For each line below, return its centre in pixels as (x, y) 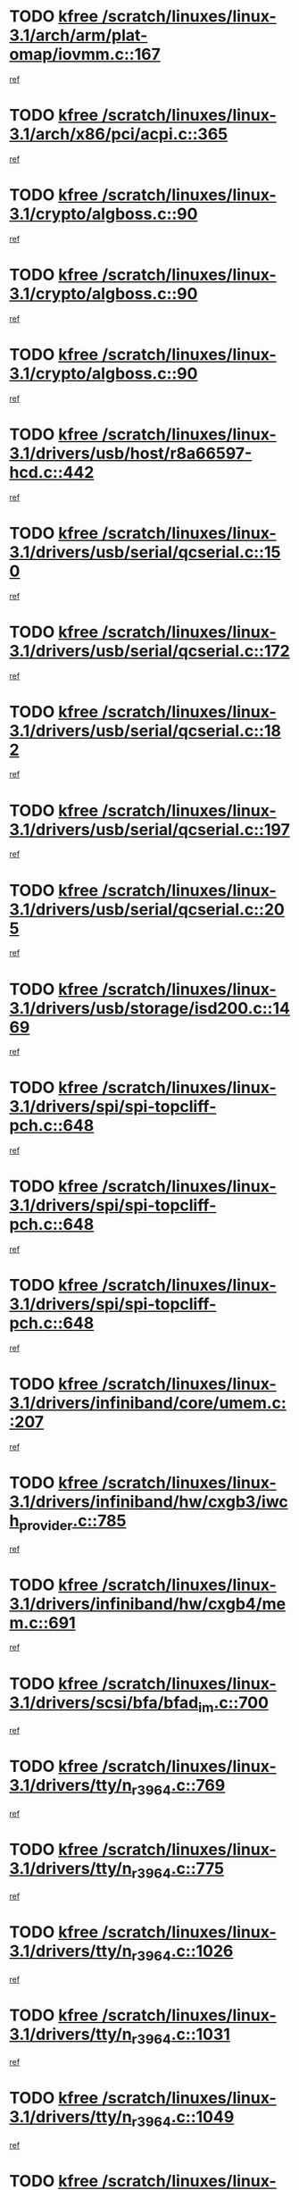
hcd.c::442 (52, 472)
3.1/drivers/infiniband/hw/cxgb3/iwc (149, 1502)
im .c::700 (233, 1704)
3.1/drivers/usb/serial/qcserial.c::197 (149, 829)
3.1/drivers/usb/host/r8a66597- (131, 453)
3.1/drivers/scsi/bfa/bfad (104, 1702)
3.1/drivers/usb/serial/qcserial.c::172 (149, 651)
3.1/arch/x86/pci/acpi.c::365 (119, 134)
